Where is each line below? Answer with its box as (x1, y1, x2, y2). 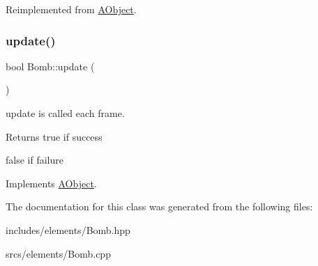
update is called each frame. (6, 106, 125, 120)
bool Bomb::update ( (6, 58, 95, 73)
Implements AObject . (6, 175, 97, 190)
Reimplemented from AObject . (6, 2, 137, 16)
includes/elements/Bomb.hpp (6, 222, 130, 237)
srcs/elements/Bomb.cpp (6, 246, 111, 260)
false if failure (6, 152, 63, 167)
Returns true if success (6, 129, 103, 143)
